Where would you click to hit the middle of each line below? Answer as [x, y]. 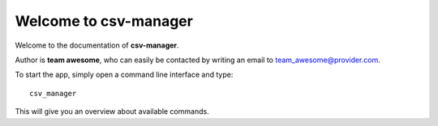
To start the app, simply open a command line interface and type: [124, 75]
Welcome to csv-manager [104, 21]
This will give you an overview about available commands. [112, 111]
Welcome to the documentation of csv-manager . [97, 45]
